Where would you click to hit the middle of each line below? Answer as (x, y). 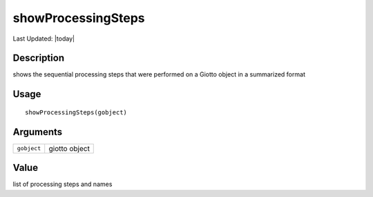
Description (39, 58)
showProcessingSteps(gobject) (76, 112)
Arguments (38, 132)
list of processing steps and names (63, 184)
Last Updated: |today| (44, 39)
